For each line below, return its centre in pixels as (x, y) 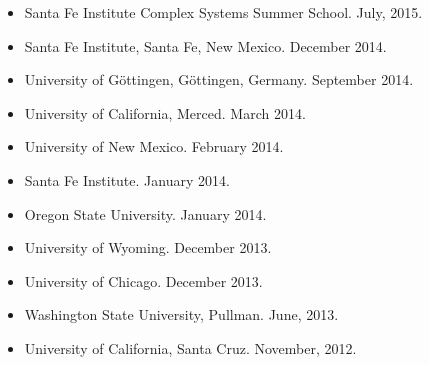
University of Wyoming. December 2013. (148, 247)
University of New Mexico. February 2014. (154, 146)
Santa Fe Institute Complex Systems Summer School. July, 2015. (223, 12)
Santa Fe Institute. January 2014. (127, 179)
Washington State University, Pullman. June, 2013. (181, 314)
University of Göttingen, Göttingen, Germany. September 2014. (219, 79)
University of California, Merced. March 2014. (165, 112)
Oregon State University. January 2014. (145, 213)
